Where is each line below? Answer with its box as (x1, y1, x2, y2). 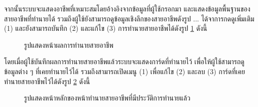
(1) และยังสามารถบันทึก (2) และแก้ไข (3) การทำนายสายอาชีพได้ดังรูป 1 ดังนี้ (4, 23, 207, 33)
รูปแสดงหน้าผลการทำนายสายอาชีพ (24, 39, 113, 50)
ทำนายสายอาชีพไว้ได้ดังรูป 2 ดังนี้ (4, 76, 90, 86)
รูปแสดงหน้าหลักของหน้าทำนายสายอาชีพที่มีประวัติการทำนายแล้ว (24, 93, 190, 103)
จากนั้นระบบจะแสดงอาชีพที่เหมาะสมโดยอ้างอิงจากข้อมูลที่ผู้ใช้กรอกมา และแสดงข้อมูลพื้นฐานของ (4, 3, 250, 13)
